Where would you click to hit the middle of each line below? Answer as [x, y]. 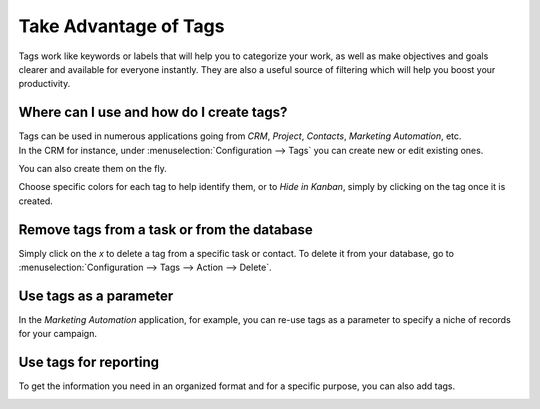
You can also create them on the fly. [92, 169]
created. [36, 201]
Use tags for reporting [89, 362]
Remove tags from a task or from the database [166, 229]
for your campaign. [57, 334]
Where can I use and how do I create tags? [153, 112]
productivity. [44, 84]
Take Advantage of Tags [121, 26]
